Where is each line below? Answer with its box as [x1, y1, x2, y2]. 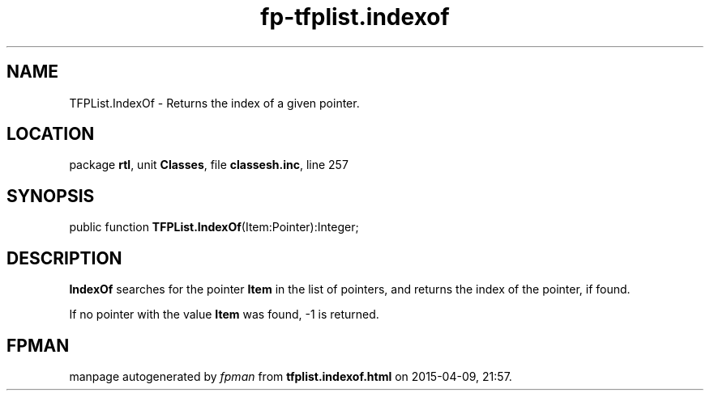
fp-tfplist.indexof [260, 3, 450, 31]
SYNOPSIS [6, 185, 95, 206]
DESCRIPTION [6, 247, 122, 268]
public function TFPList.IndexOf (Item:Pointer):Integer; [69, 220, 359, 234]
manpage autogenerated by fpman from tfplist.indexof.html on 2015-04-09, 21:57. [69, 369, 512, 383]
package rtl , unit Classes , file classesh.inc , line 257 [69, 158, 349, 172]
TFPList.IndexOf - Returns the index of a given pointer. [69, 95, 360, 110]
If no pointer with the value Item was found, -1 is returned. [69, 307, 379, 322]
